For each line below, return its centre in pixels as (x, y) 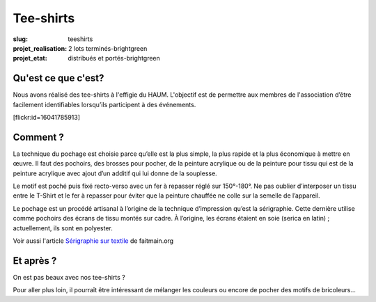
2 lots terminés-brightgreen (108, 48)
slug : (20, 39)
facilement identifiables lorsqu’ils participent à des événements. (104, 104)
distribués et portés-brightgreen (114, 58)
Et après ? (35, 261)
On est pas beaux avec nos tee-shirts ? (69, 277)
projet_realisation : (40, 48)
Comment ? (38, 137)
